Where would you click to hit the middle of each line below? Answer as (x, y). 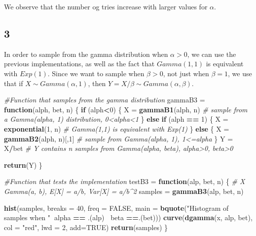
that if (14, 83)
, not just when (186, 73)
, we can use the (212, 54)
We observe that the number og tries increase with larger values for (106, 6)
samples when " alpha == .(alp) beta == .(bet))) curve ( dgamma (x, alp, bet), (128, 217)
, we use (240, 73)
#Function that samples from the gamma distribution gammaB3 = (105, 100)
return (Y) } (23, 165)
